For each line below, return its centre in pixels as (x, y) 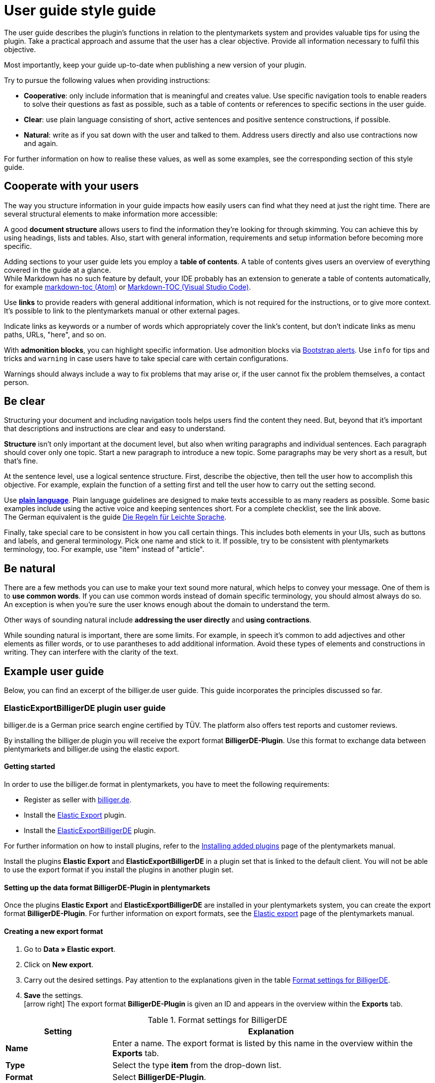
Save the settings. (53, 995)
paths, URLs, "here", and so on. (55, 334)
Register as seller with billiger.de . (78, 800)
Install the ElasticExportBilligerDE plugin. (90, 831)
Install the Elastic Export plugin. (75, 815)
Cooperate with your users (72, 186)
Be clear (25, 401)
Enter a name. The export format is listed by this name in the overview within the (263, 1043)
